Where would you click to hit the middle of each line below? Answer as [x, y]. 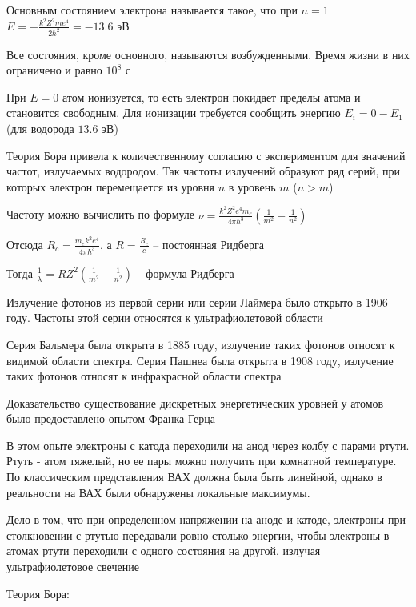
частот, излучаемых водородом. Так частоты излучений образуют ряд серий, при [204, 171]
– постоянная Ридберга [208, 244]
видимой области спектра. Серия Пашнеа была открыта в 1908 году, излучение [200, 360]
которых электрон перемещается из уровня [110, 186]
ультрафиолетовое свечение [73, 567]
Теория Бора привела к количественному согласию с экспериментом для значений [206, 155]
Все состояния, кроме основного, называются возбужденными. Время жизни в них [208, 54]
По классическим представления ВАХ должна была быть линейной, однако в [194, 477]
